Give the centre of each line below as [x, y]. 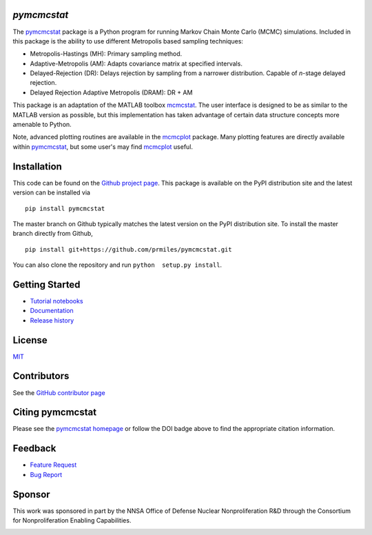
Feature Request [53, 465]
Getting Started [46, 284]
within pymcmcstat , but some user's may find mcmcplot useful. [103, 147]
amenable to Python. [42, 125]
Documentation [52, 311]
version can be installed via [52, 192]
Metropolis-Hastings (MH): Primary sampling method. [106, 54]
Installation [37, 166]
